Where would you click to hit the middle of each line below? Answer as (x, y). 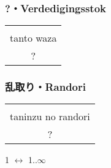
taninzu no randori (50, 116)
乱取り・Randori (45, 87)
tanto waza (33, 38)
